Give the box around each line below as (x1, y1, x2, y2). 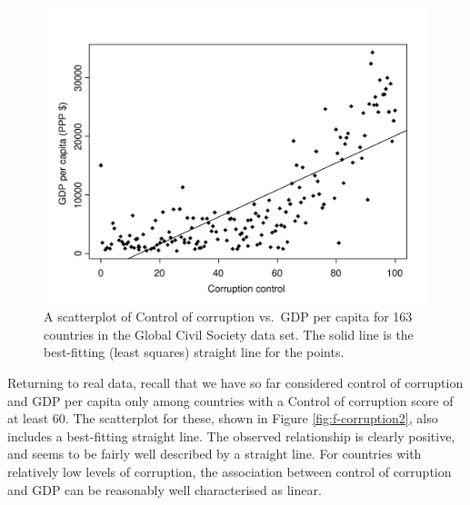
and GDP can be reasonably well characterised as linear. (7, 480, 322, 499)
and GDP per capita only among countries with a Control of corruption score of (7, 391, 454, 410)
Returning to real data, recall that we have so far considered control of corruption (7, 373, 464, 392)
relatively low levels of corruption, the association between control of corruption (7, 462, 452, 481)
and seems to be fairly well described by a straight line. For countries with (7, 444, 422, 463)
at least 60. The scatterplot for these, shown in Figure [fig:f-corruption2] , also (7, 409, 438, 428)
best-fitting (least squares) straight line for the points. (44, 342, 345, 361)
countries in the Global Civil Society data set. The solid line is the (44, 324, 414, 343)
